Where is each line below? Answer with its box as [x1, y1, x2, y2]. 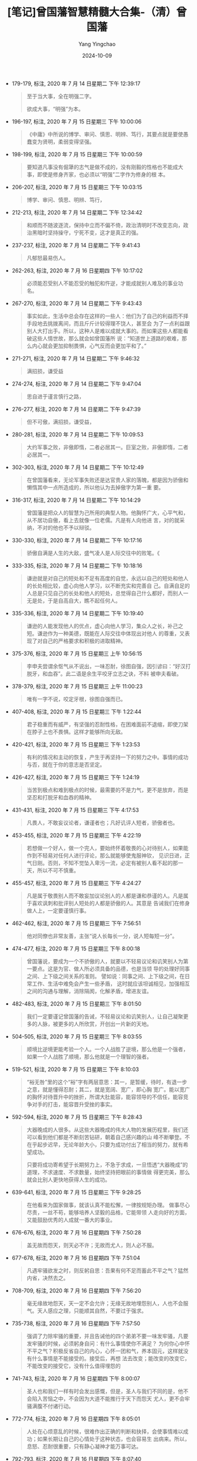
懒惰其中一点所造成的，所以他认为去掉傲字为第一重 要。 [26, 483, 164, 491]
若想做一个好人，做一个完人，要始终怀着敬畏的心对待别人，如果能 [26, 844, 189, 851]
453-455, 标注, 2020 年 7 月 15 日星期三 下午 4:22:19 [11, 832, 142, 839]
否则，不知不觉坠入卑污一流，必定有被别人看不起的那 [47, 859, 179, 866]
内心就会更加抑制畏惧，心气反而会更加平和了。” [32, 342, 147, 349]
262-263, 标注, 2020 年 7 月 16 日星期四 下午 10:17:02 [11, 266, 143, 274]
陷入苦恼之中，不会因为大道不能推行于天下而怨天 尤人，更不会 [32, 1395, 185, 1402]
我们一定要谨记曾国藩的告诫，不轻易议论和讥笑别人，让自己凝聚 [26, 1013, 183, 1020]
